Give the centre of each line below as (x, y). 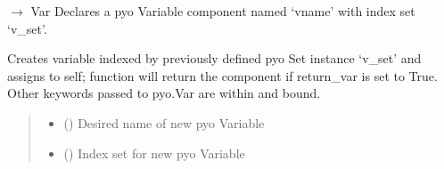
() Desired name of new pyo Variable (164, 122)
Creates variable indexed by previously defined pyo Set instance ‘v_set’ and (214, 58)
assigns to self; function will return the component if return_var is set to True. (222, 75)
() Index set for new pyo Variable (154, 153)
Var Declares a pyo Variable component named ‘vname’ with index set (223, 11)
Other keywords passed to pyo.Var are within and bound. (164, 93)
